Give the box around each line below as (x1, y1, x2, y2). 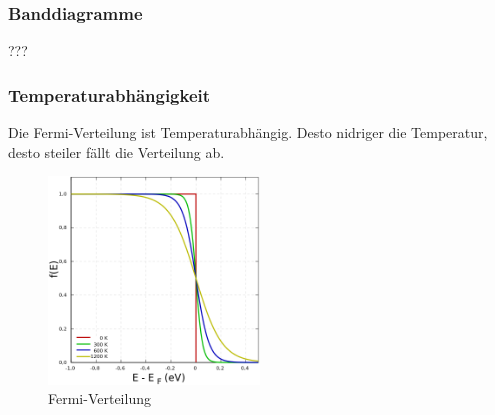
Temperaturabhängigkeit (8, 82, 211, 107)
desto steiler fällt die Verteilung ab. (8, 141, 225, 162)
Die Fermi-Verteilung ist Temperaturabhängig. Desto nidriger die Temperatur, (8, 122, 488, 143)
